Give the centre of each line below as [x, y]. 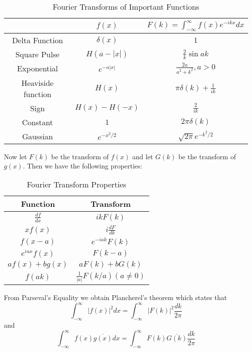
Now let [16, 156]
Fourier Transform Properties [77, 184]
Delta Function [37, 40]
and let [143, 156]
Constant [38, 122]
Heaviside [38, 83]
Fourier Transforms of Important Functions [126, 7]
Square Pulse [38, 54]
